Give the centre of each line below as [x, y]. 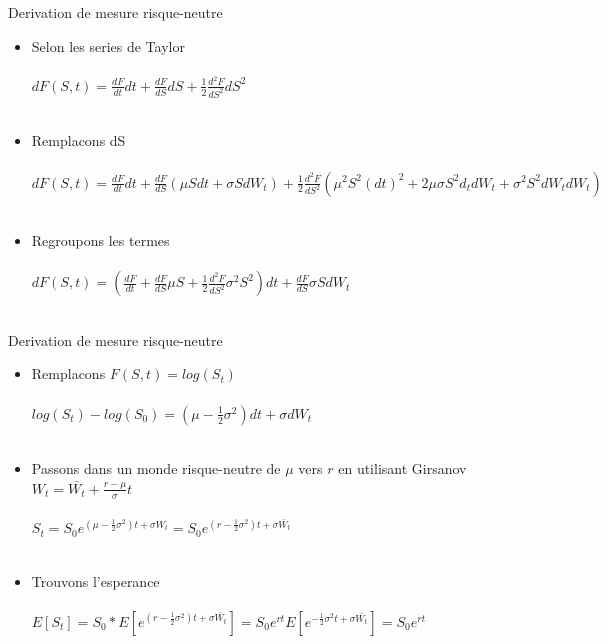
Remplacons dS [78, 140]
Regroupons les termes [100, 240]
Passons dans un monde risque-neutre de [156, 468]
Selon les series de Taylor [108, 45]
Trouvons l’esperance [95, 580]
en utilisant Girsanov [402, 468]
